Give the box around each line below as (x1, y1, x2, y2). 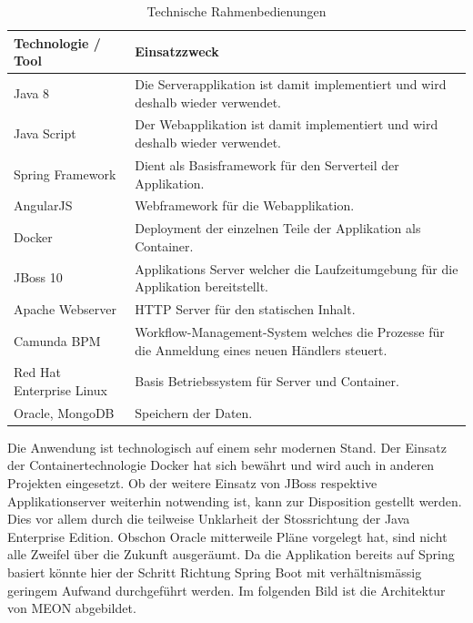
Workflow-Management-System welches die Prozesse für (135, 322, 445, 341)
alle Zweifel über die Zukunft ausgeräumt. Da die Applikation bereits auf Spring (7, 545, 455, 564)
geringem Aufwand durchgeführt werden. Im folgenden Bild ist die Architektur (7, 580, 446, 599)
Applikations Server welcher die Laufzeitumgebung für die (135, 259, 458, 278)
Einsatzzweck (135, 42, 219, 61)
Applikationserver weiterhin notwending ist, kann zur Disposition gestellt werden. (7, 491, 462, 510)
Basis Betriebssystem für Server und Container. (135, 372, 399, 391)
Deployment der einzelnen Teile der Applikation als (135, 219, 421, 238)
